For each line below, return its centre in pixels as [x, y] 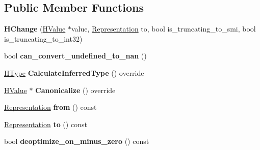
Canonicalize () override [75, 90]
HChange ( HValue [35, 29]
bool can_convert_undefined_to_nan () [75, 56]
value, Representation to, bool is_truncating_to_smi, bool [163, 29]
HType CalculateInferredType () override [74, 72]
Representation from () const [50, 107]
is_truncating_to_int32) [43, 38]
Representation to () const [46, 124]
